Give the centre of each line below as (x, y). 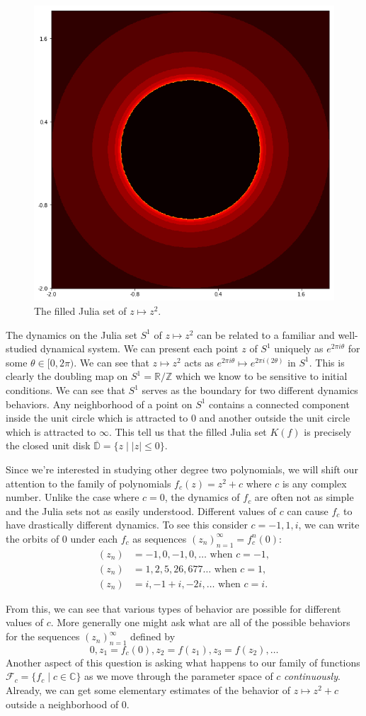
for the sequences (43, 636)
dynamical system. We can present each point (139, 348)
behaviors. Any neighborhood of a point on (99, 404)
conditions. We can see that (65, 390)
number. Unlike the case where (73, 497)
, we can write (329, 525)
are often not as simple (304, 497)
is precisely (328, 431)
